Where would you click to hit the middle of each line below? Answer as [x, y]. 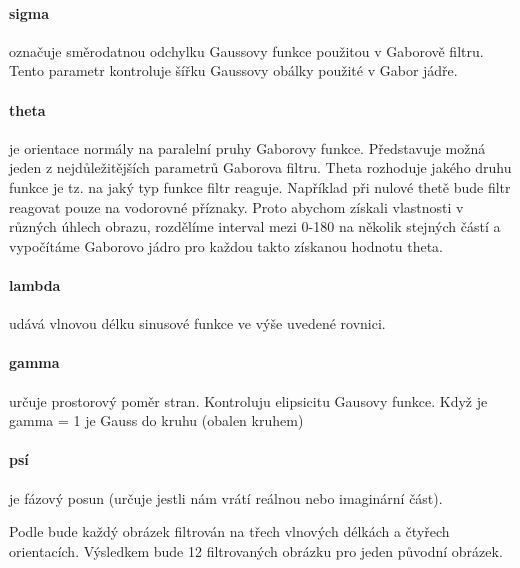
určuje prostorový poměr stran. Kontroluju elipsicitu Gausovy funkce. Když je [248, 400]
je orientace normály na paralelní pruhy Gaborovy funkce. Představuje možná [247, 147]
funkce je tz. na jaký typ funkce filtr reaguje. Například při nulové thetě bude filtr [260, 186]
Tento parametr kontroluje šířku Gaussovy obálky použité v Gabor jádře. [233, 70]
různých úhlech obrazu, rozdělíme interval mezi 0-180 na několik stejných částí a [255, 226]
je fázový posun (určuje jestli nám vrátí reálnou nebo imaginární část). [226, 497]
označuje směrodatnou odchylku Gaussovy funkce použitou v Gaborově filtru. [246, 50]
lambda [35, 284]
